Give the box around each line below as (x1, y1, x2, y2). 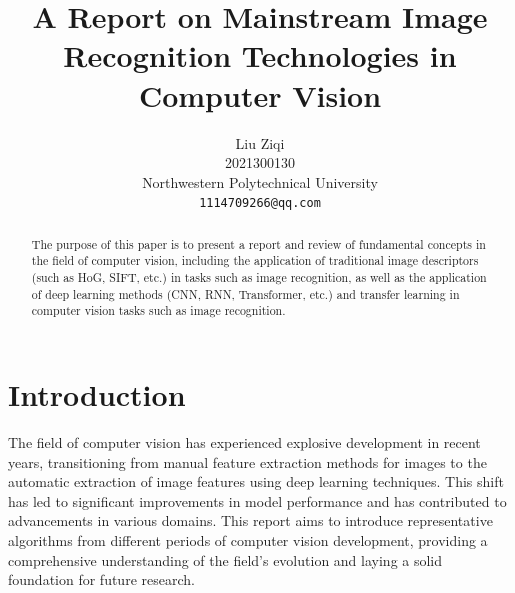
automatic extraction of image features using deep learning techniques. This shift (8, 471, 504, 492)
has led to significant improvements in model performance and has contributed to (8, 490, 507, 511)
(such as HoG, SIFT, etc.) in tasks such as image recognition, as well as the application (31, 269, 487, 286)
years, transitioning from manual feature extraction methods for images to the (8, 451, 487, 472)
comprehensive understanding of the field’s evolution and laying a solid (8, 549, 443, 570)
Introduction (8, 374, 186, 415)
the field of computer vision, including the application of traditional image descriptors (31, 252, 479, 269)
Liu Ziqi (235, 132, 285, 153)
